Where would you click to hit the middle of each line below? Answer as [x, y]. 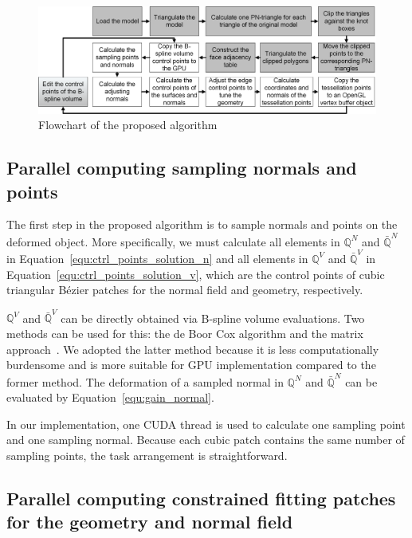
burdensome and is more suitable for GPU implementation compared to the [191, 365]
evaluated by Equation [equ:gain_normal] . [110, 397]
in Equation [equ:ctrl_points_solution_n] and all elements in [157, 258]
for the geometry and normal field [150, 522]
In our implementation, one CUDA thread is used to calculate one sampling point [206, 424]
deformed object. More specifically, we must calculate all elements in [173, 241]
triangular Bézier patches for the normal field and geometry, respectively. [185, 290]
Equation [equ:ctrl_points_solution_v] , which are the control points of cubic [196, 274]
